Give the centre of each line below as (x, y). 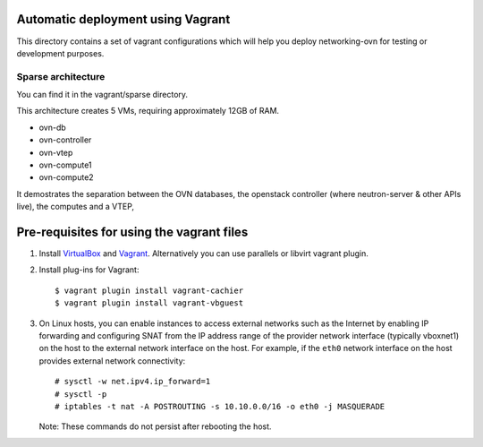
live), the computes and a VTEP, (75, 207)
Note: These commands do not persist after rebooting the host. (155, 426)
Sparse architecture (61, 76)
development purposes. (60, 53)
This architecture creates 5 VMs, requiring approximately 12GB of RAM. (148, 111)
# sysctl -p (81, 394)
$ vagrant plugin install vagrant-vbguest (149, 303)
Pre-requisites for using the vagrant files (132, 232)
